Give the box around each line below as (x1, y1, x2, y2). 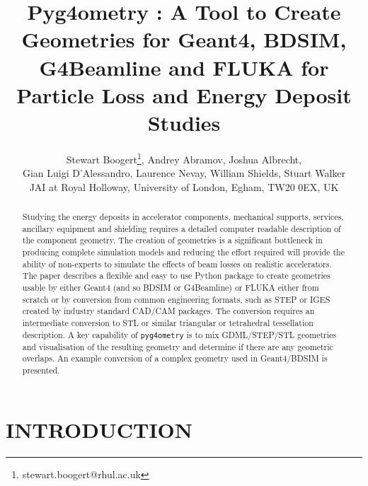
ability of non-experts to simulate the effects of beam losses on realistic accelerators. (22, 258, 332, 270)
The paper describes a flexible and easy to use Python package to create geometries (22, 270, 330, 282)
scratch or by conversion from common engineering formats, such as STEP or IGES (22, 293, 330, 305)
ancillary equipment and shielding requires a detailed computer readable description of (22, 222, 341, 234)
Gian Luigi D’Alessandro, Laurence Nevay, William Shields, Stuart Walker (22, 166, 346, 180)
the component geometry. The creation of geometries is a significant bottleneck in (22, 234, 323, 246)
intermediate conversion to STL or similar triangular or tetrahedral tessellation (22, 317, 314, 329)
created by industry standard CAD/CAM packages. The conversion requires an (22, 305, 315, 317)
